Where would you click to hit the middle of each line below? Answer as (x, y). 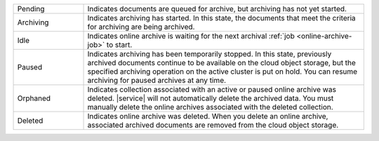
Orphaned (34, 98)
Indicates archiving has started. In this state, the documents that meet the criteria (221, 18)
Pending (31, 9)
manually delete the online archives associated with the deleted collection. (210, 107)
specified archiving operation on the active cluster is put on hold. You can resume (222, 72)
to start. (119, 45)
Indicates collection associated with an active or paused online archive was (212, 89)
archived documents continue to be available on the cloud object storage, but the (221, 63)
